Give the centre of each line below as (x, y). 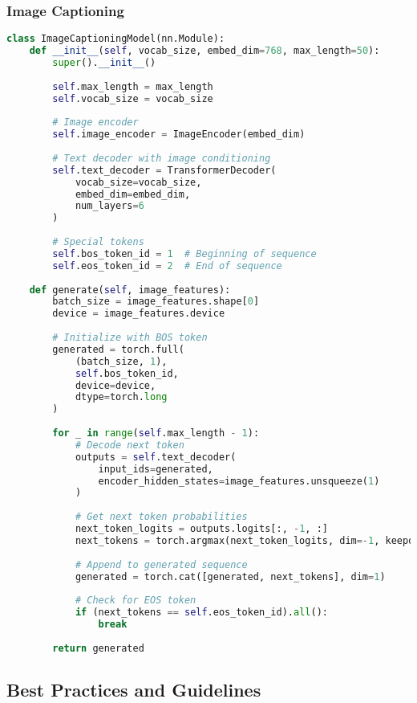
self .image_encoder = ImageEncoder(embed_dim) (179, 135)
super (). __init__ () (104, 62)
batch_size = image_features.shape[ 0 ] (156, 302)
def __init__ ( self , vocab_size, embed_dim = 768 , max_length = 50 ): (204, 51)
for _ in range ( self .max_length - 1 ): (156, 433)
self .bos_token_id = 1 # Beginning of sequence (184, 253)
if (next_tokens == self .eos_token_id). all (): (201, 613)
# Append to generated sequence (161, 564)
